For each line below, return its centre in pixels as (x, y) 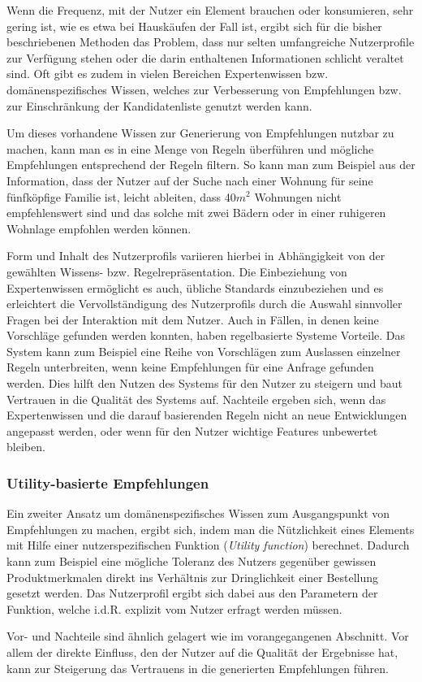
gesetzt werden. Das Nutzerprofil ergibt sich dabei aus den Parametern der (192, 593)
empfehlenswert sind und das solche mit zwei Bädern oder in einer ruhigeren (196, 213)
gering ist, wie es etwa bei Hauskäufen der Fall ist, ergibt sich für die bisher (194, 26)
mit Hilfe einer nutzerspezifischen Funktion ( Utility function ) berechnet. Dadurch (208, 545)
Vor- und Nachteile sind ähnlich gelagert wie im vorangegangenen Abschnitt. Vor (208, 636)
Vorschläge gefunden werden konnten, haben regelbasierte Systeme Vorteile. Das (206, 335)
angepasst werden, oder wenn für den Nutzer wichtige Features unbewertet (192, 430)
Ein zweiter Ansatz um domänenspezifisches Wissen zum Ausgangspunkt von (198, 513)
